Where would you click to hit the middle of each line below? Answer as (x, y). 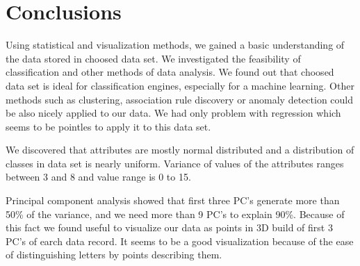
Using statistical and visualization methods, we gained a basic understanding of (175, 45)
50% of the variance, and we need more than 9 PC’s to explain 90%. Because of (175, 214)
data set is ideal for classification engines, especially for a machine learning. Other (180, 85)
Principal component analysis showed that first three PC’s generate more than (173, 200)
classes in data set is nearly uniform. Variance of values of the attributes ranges (175, 163)
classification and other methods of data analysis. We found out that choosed (170, 72)
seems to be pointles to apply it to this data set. (108, 126)
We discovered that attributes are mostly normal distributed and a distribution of (180, 150)
